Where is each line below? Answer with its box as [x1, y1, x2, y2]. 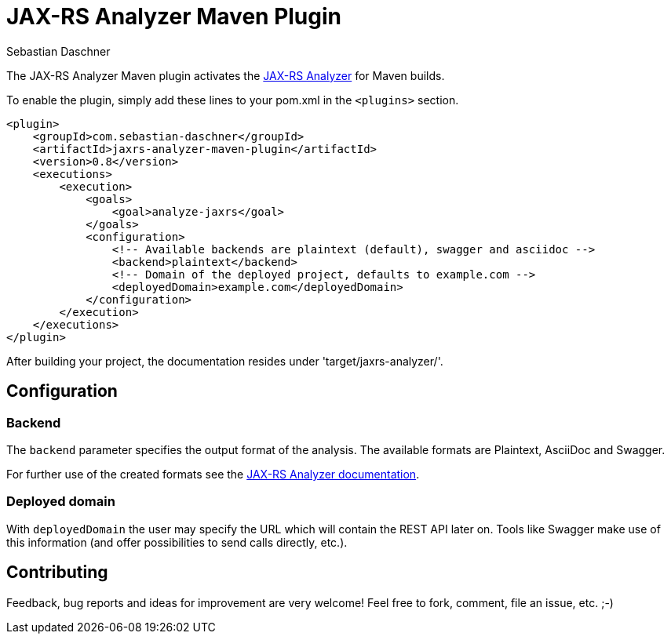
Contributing [6, 562, 108, 583]
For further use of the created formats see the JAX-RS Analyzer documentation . [6, 467, 420, 481]
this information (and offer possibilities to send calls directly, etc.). [6, 535, 348, 549]
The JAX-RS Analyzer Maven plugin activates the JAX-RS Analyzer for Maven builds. [6, 68, 445, 82]
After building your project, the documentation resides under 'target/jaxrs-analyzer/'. [6, 354, 443, 368]
